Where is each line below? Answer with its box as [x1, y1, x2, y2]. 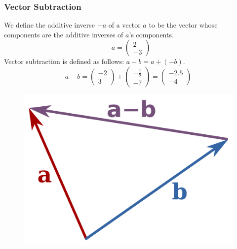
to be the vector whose [149, 20, 218, 30]
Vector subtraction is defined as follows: [4, 56, 124, 66]
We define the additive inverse [4, 20, 95, 30]
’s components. [129, 29, 174, 39]
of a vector [108, 20, 141, 30]
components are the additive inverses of [4, 29, 123, 39]
